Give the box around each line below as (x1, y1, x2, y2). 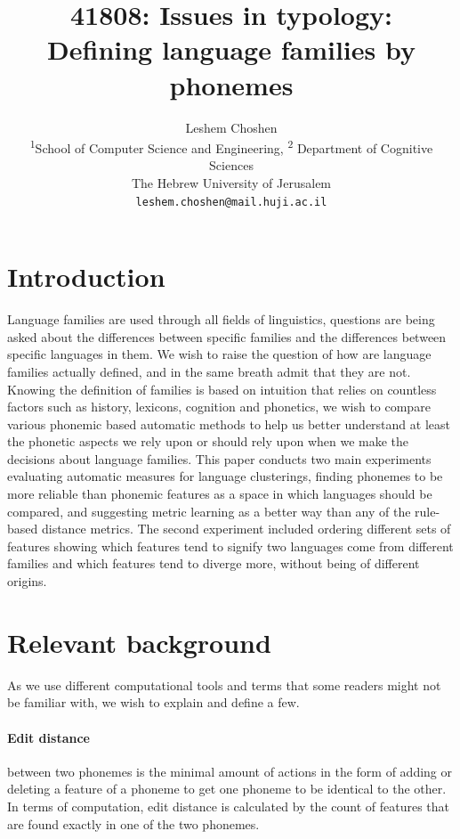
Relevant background (7, 623, 271, 660)
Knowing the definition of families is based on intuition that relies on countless (7, 379, 437, 398)
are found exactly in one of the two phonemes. (7, 814, 260, 833)
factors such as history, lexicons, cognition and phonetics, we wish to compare (7, 397, 431, 416)
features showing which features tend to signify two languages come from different (7, 536, 454, 555)
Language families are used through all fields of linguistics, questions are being (7, 310, 435, 329)
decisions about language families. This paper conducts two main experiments (7, 449, 432, 468)
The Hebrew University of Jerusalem (131, 173, 332, 191)
